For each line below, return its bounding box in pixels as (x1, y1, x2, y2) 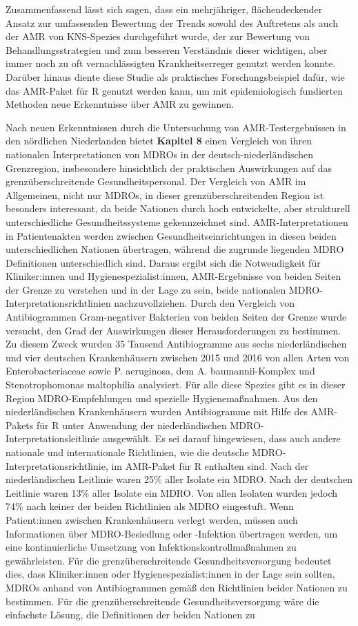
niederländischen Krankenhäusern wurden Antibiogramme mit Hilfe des (6, 404, 308, 419)
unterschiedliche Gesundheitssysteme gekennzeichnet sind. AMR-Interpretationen (6, 214, 348, 229)
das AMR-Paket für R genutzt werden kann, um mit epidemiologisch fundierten (6, 83, 343, 97)
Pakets (6, 417, 34, 432)
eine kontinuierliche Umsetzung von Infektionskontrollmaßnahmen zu (6, 540, 297, 554)
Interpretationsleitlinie (6, 431, 100, 446)
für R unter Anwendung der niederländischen (36, 417, 227, 432)
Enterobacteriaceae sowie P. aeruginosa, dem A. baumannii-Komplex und (6, 363, 315, 378)
